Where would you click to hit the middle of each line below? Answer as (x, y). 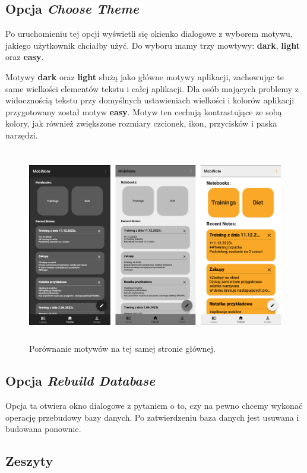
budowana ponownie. (43, 429)
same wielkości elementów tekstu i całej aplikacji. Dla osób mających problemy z (152, 88)
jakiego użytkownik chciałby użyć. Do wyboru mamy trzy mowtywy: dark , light (153, 45)
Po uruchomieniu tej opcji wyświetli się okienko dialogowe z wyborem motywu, (149, 34)
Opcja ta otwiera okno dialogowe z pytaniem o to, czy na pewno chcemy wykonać (154, 406)
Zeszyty (29, 461)
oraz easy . (25, 57)
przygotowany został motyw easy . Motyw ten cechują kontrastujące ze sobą (144, 111)
